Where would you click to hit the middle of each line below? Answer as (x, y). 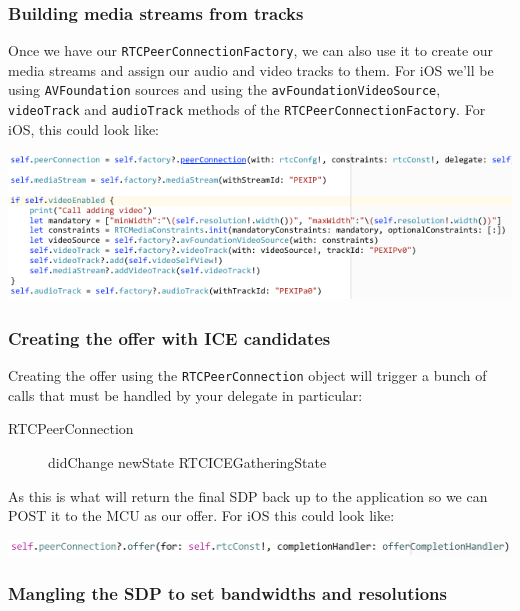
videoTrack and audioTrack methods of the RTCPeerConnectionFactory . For (247, 109)
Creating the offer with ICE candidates (169, 337)
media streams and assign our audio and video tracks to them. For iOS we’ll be (251, 69)
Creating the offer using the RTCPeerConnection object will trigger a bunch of (247, 375)
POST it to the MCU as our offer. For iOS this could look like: (201, 515)
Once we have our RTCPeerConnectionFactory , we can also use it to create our (251, 50)
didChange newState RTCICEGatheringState (187, 461)
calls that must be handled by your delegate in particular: (185, 394)
